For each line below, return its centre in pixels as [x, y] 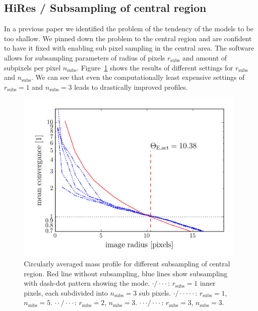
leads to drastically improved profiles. [131, 87]
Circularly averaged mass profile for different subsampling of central [127, 263]
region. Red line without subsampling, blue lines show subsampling [126, 273]
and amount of [205, 57]
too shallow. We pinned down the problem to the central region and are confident [128, 38]
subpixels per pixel [32, 67]
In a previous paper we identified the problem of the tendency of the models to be [129, 29]
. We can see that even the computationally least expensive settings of [138, 77]
